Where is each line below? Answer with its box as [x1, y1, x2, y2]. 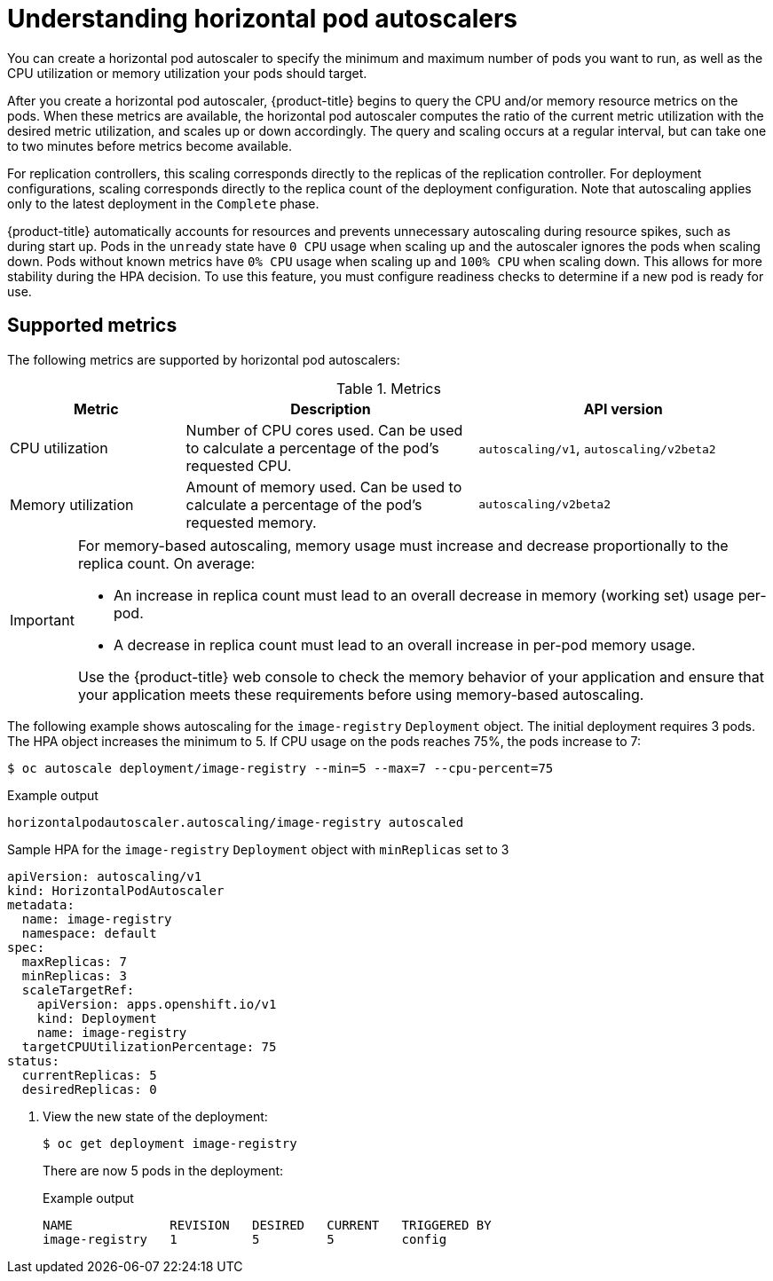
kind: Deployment [36, 1010, 157, 1026]
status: [7, 1053, 60, 1068]
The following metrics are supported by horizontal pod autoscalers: [7, 351, 400, 367]
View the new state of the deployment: [43, 1108, 268, 1124]
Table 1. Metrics [336, 379, 441, 397]
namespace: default [21, 925, 157, 940]
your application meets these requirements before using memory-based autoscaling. [77, 685, 644, 703]
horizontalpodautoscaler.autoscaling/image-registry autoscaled [7, 814, 464, 829]
